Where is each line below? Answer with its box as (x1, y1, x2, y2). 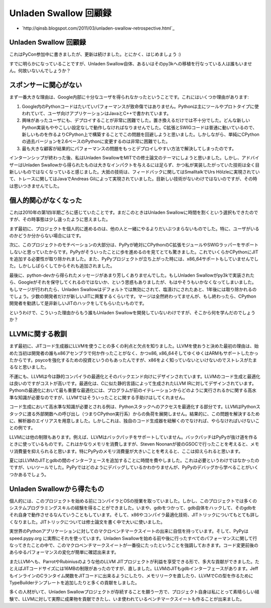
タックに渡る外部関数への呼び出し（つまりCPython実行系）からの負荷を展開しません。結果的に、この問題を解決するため (9, 410, 260, 417)
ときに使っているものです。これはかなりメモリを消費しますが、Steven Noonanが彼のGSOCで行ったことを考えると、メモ (9, 441, 259, 447)
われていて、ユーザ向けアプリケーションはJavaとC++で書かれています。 (22, 110, 172, 116)
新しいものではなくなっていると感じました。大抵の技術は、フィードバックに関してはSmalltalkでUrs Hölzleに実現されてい (9, 169, 260, 175)
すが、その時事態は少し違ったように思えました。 (9, 216, 110, 222)
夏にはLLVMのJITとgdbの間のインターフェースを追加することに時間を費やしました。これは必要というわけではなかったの (9, 457, 259, 463)
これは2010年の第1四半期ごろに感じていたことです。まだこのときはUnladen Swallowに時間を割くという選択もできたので (9, 209, 258, 215)
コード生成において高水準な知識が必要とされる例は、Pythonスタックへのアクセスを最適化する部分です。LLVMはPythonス (9, 404, 260, 410)
